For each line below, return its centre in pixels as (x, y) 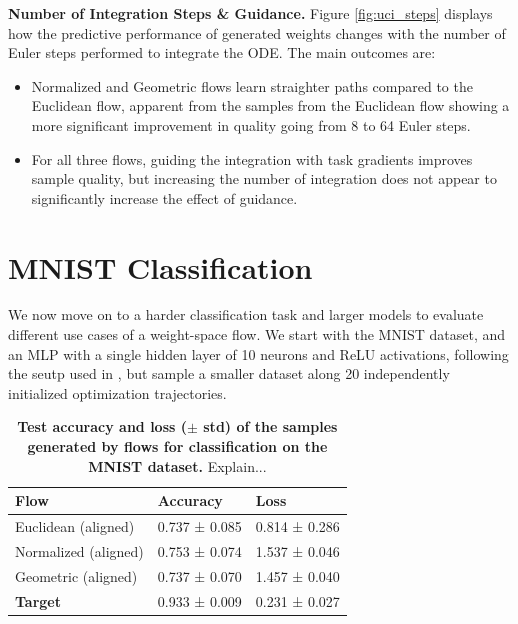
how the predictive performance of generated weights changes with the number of (257, 32)
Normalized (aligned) (79, 550)
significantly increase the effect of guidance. (164, 197)
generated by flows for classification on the (177, 446)
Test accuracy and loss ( (102, 426)
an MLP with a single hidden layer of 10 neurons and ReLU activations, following (258, 353)
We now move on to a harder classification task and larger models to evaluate (246, 314)
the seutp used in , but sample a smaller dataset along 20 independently (229, 373)
